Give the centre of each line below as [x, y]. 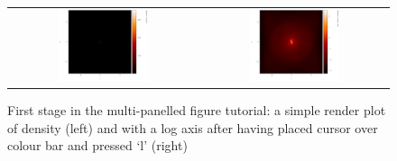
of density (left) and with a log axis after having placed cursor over [193, 127]
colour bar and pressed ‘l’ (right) [97, 145]
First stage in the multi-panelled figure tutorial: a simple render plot [197, 110]
